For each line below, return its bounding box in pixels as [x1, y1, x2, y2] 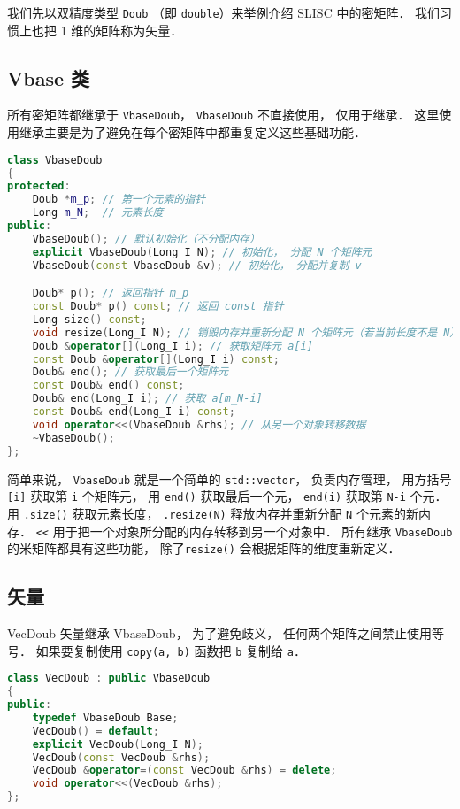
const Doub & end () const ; [32, 379, 185, 392]
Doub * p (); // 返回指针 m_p [32, 287, 189, 300]
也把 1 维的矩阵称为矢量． [31, 20, 183, 39]
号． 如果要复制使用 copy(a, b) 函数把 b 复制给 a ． [7, 641, 306, 659]
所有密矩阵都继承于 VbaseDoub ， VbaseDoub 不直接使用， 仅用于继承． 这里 [7, 105, 440, 124]
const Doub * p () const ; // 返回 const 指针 [32, 300, 284, 313]
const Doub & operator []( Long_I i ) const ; [32, 352, 280, 366]
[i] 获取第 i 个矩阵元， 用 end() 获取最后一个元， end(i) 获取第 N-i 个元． [7, 487, 448, 505]
